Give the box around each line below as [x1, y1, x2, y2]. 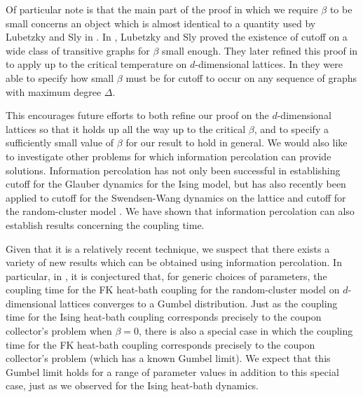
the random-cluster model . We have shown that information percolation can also [6, 204, 355, 218]
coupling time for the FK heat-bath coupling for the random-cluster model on [6, 282, 340, 297]
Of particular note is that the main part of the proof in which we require [6, 2, 318, 16]
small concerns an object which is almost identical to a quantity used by [6, 15, 316, 30]
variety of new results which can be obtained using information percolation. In [6, 255, 342, 270]
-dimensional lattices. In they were [195, 57, 343, 71]
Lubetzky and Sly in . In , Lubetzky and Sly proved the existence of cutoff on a [6, 29, 348, 44]
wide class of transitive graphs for [6, 43, 150, 57]
